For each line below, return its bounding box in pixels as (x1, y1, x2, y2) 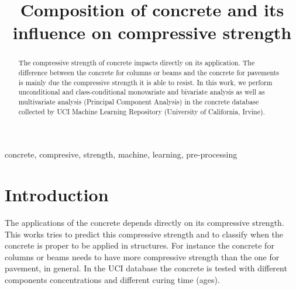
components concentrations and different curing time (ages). (5, 273, 220, 285)
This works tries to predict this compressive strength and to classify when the (5, 228, 284, 240)
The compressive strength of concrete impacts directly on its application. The (18, 58, 255, 68)
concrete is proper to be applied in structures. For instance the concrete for (5, 239, 274, 251)
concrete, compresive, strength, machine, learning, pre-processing (5, 148, 238, 160)
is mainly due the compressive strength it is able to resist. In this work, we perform (18, 77, 273, 87)
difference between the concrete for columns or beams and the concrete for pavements (18, 68, 280, 78)
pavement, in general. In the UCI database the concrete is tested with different (5, 262, 287, 274)
